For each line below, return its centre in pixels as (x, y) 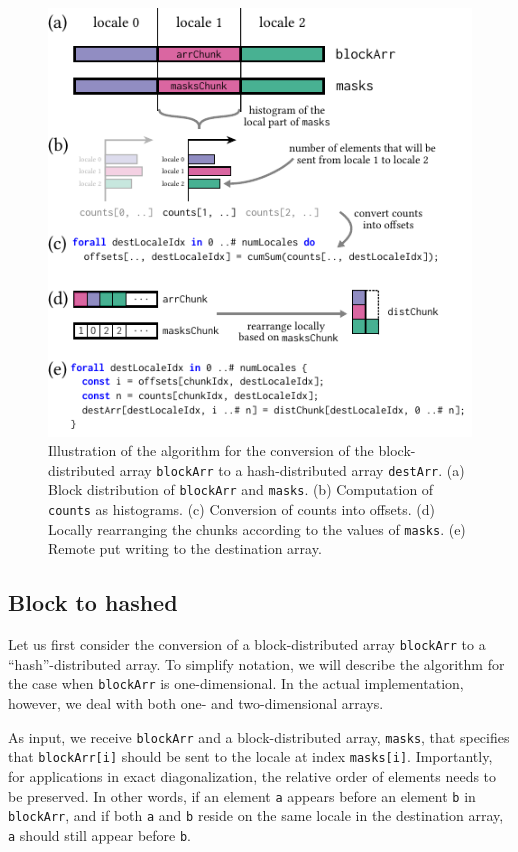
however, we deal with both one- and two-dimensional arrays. (196, 703)
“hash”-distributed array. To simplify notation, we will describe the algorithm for (256, 663)
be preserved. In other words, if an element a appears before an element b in (242, 795)
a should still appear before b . (100, 834)
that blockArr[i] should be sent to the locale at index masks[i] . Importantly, (250, 756)
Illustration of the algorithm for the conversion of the (211, 450)
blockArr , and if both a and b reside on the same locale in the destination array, (256, 815)
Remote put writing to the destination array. (185, 548)
